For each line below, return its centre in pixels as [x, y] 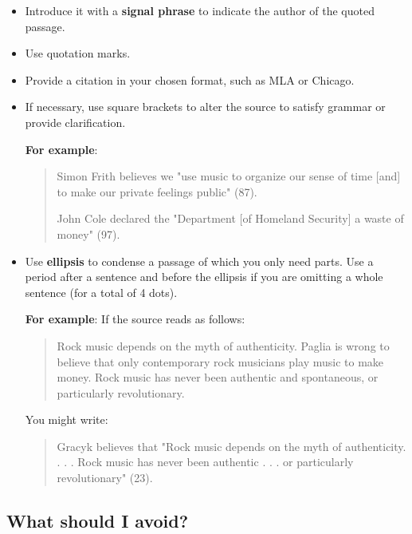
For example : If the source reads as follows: [135, 319]
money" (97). [88, 233]
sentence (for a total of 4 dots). [101, 292]
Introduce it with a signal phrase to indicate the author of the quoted [200, 10]
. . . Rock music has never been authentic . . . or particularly [205, 462]
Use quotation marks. [78, 53]
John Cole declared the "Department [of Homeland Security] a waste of [230, 218]
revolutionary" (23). [105, 478]
